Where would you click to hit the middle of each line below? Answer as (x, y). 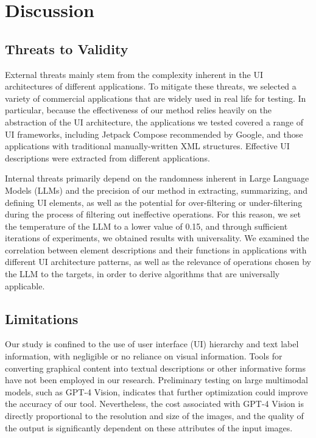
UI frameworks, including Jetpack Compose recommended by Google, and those (154, 134)
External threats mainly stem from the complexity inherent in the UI (134, 74)
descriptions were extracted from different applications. (107, 157)
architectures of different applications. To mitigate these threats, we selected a (151, 86)
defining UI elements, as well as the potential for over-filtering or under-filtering (154, 202)
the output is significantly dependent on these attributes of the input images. (149, 427)
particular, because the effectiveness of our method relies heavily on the (138, 110)
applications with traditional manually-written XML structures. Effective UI (147, 146)
